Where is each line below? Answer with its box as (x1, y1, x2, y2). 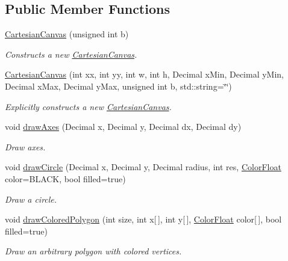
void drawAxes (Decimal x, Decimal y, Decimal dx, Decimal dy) (5, 120, 242, 133)
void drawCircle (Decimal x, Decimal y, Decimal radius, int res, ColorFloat (5, 161, 281, 173)
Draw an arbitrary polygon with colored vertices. (5, 245, 182, 257)
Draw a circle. (5, 192, 57, 205)
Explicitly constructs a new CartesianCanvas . (5, 100, 172, 112)
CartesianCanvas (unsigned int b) (5, 28, 129, 40)
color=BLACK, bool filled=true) (5, 172, 126, 185)
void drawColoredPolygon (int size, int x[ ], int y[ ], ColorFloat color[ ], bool (5, 213, 282, 226)
